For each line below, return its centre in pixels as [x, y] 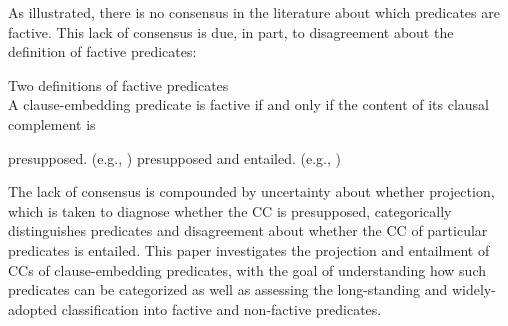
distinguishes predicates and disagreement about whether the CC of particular [248, 230]
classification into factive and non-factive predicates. [221, 308]
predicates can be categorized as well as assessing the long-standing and [228, 289]
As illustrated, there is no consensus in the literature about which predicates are [254, 12]
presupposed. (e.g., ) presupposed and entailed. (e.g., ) [174, 157]
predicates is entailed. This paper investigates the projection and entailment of [249, 249]
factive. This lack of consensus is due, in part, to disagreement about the [231, 31]
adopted [33, 308]
